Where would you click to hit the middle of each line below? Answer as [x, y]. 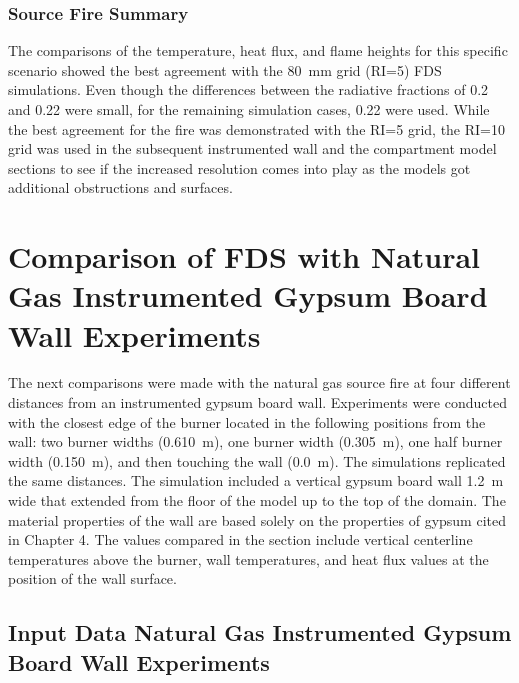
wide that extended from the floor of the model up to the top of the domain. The [257, 500]
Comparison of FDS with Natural [244, 256]
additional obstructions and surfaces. [120, 187]
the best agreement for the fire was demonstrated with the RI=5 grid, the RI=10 [256, 128]
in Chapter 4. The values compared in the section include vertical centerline [240, 539]
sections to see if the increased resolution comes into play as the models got [239, 167]
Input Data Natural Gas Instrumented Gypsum [260, 632]
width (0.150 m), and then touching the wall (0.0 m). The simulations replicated [257, 460]
